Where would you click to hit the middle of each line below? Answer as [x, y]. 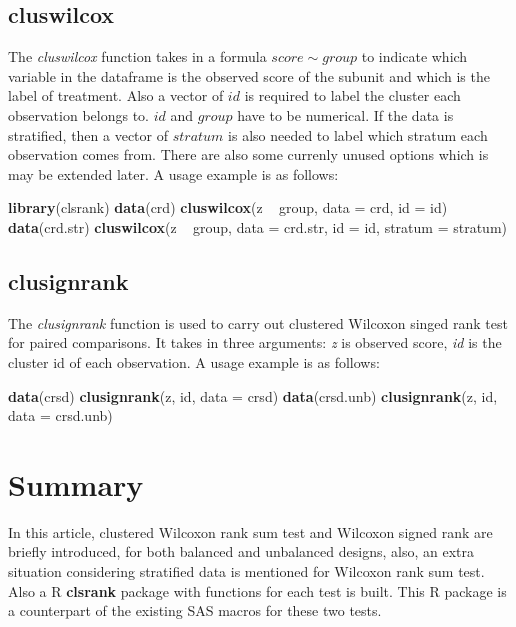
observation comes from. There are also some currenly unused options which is [248, 154]
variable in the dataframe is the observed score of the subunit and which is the [249, 75]
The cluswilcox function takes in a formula [137, 56]
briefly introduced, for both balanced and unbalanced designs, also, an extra [241, 551]
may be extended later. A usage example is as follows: [173, 173]
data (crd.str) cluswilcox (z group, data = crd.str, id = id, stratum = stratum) [258, 226]
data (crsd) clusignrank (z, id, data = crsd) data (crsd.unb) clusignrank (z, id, [253, 395]
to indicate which [414, 56]
